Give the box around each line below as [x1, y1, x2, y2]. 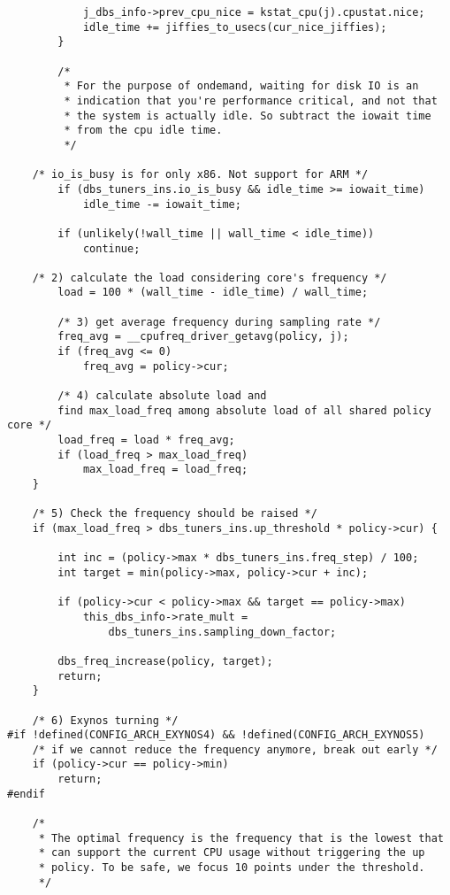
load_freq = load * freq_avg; [57, 434, 235, 447]
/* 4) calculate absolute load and [57, 390, 267, 403]
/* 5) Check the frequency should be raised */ [32, 507, 317, 521]
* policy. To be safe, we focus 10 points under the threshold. [38, 861, 425, 875]
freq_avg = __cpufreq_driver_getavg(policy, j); [57, 330, 349, 343]
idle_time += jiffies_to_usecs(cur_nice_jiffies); [82, 20, 387, 34]
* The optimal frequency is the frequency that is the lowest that [38, 831, 444, 845]
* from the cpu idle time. [64, 124, 223, 137]
